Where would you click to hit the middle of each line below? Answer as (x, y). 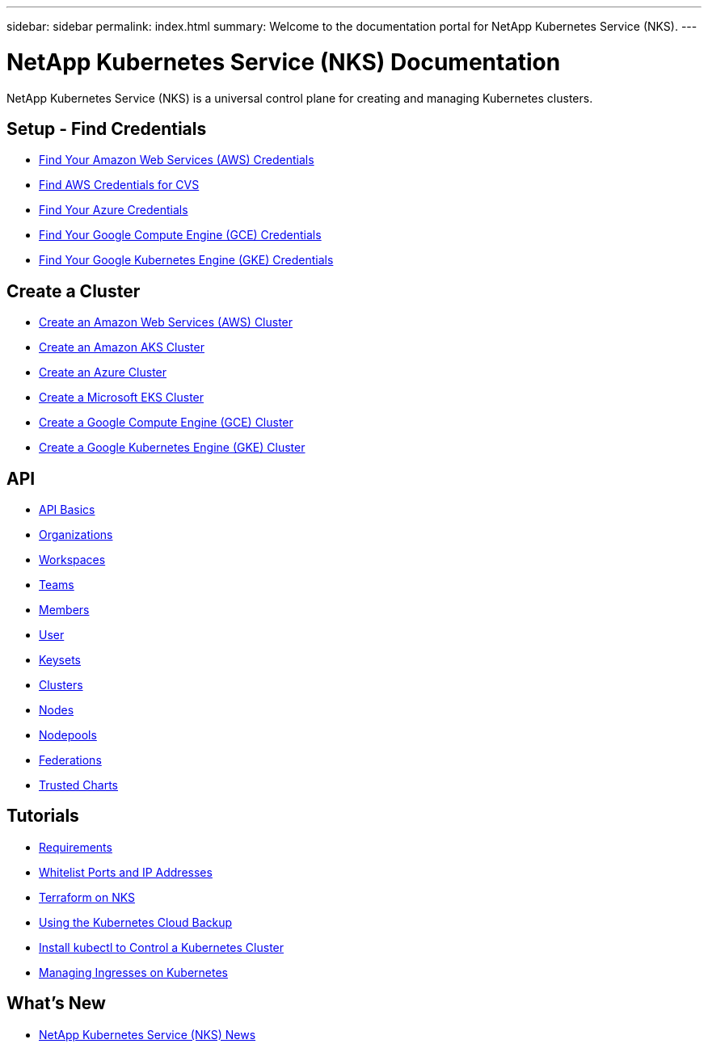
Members (64, 610)
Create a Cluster (74, 291)
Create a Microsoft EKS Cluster (122, 398)
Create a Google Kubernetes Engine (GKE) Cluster (172, 448)
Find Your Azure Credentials (114, 210)
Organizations (76, 535)
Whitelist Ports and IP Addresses (126, 872)
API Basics (67, 510)
